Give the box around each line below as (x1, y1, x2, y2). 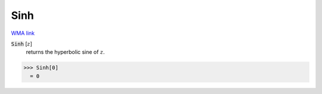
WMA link (11, 30, 35, 37)
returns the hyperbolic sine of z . (26, 48, 105, 56)
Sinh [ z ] (11, 40, 33, 47)
